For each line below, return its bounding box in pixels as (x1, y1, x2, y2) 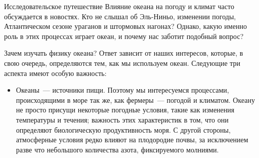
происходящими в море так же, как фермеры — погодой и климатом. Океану (16, 94, 255, 105)
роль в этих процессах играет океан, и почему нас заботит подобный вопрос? (4, 30, 244, 41)
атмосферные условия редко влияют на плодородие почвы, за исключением (16, 134, 248, 145)
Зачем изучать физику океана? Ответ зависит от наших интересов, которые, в (4, 48, 243, 58)
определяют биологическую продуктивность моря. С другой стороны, (16, 124, 231, 135)
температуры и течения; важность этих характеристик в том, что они (16, 114, 229, 125)
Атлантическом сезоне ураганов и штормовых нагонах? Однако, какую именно (4, 21, 247, 31)
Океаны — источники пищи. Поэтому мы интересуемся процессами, (16, 85, 229, 95)
